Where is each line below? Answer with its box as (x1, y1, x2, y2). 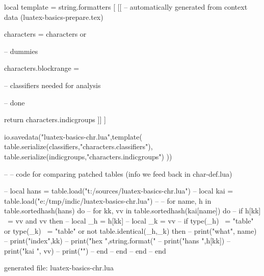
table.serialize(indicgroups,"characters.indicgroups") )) (4, 151, 172, 161)
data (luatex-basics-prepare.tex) (4, 11, 103, 22)
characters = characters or (4, 29, 87, 39)
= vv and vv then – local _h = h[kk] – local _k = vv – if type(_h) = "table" (7, 215, 254, 226)
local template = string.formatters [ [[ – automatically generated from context (4, 2, 248, 12)
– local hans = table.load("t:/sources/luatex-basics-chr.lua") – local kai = (4, 185, 233, 196)
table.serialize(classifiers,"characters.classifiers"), (4, 141, 153, 152)
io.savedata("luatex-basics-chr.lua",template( (4, 131, 142, 142)
